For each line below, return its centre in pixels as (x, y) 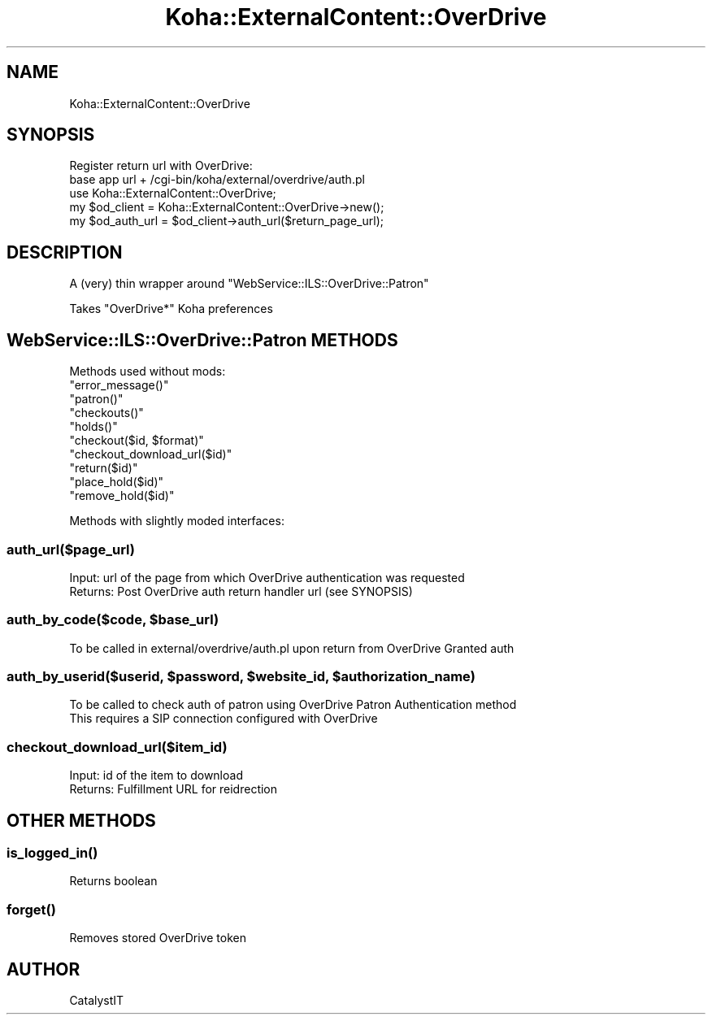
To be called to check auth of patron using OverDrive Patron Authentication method (293, 705)
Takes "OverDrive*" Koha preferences (171, 309)
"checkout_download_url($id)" (151, 454)
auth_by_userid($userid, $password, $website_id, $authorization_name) (241, 676)
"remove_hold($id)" (122, 496)
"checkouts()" (106, 413)
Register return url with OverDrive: (161, 166)
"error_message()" (119, 385)
